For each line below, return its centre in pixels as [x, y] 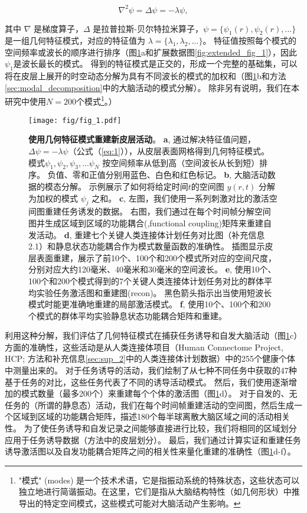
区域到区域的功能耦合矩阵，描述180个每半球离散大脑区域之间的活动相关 [151, 416]
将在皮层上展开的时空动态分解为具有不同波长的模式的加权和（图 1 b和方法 [146, 76]
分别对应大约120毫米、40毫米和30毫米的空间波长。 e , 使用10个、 [152, 269]
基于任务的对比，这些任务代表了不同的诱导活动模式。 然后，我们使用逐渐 [147, 381]
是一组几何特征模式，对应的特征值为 [75, 40]
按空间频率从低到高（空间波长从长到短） [181, 162]
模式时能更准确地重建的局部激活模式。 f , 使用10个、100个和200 [150, 304]
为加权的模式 [53, 198]
